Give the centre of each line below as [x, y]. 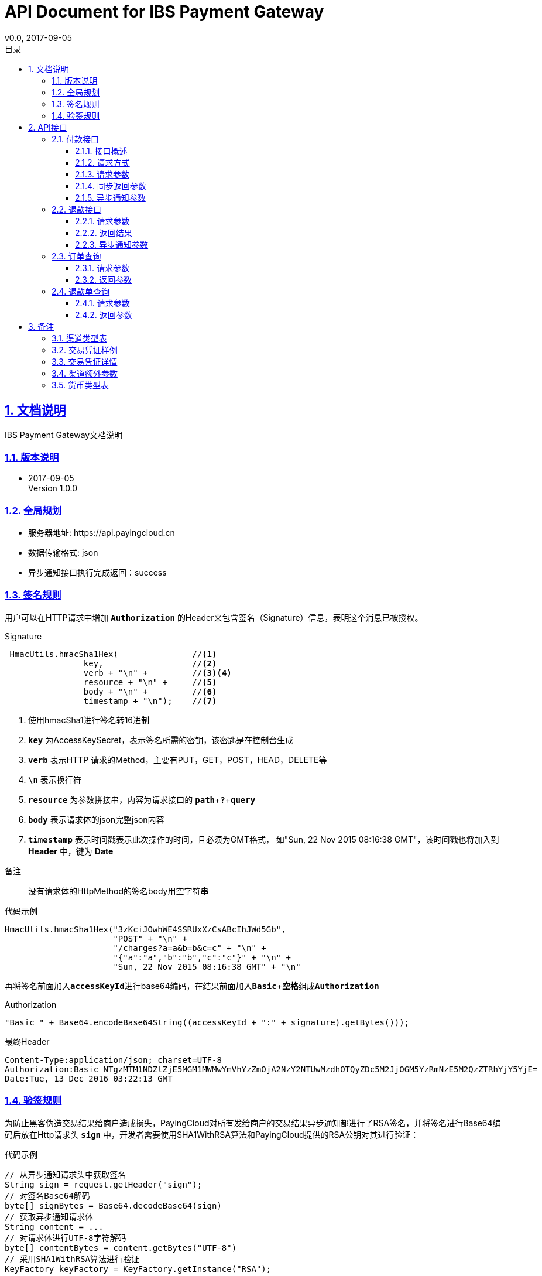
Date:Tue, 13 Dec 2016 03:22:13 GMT [89, 1078]
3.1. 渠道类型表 [79, 338]
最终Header [27, 1041]
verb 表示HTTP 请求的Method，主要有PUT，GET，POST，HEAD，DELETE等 [178, 760]
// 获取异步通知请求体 [49, 1217]
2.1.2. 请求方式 [102, 162]
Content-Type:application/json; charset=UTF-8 [113, 1060]
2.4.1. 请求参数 [102, 303]
